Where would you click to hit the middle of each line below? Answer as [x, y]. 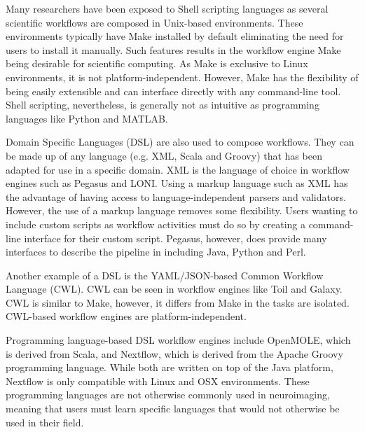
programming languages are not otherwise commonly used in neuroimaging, [168, 395]
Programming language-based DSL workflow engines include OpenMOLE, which [178, 340]
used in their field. [45, 422]
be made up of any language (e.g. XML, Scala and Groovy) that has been [164, 155]
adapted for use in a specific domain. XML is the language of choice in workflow [178, 169]
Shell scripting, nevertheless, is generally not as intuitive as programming [163, 105]
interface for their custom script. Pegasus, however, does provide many [175, 238]
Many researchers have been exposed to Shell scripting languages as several [167, 8]
